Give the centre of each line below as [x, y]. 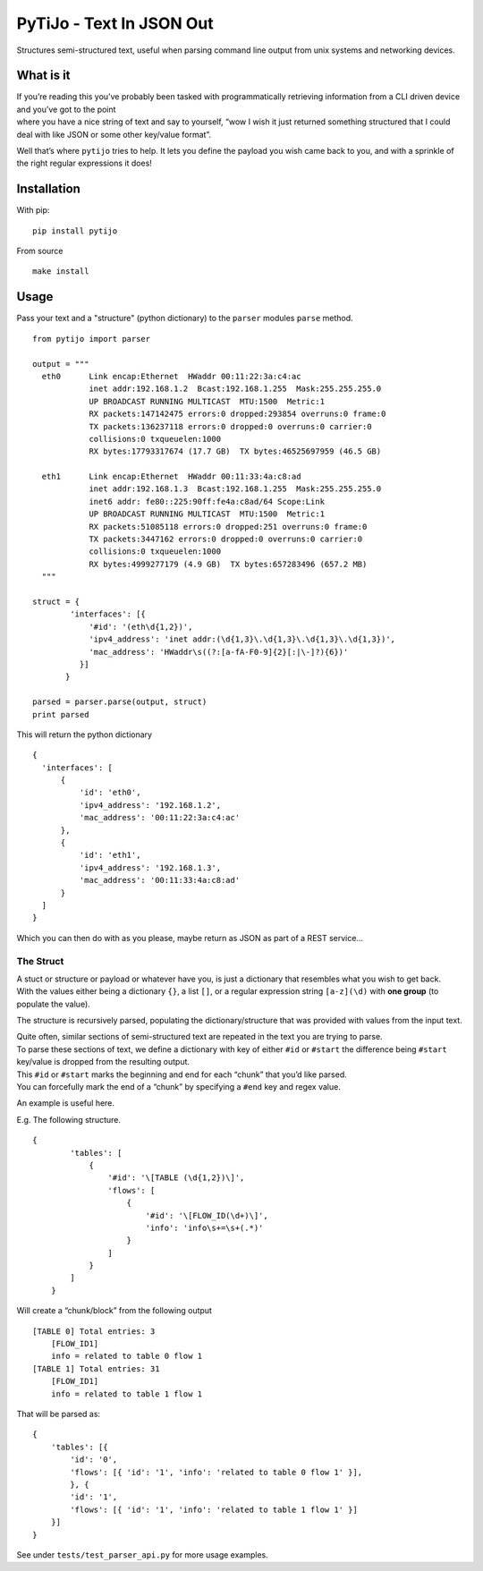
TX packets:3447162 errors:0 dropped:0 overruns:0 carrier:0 [226, 539]
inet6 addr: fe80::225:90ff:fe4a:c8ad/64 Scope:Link [207, 501]
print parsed [61, 714]
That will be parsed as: [59, 1414]
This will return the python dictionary [84, 735]
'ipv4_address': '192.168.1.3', [150, 867]
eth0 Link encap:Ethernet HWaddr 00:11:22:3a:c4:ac [171, 376]
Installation [48, 189]
